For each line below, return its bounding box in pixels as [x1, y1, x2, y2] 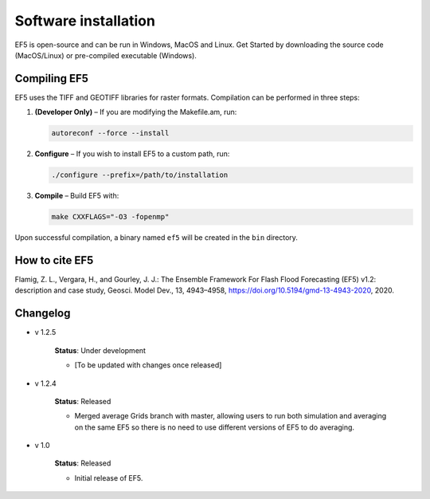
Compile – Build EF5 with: [34, 191, 119, 201]
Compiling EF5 [14, 72, 89, 85]
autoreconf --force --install [51, 128, 170, 138]
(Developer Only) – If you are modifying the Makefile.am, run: [34, 108, 237, 117]
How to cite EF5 [14, 253, 94, 267]
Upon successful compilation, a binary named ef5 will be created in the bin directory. [14, 233, 299, 242]
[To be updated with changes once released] [74, 360, 222, 370]
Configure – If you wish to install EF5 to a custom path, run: [34, 149, 230, 159]
